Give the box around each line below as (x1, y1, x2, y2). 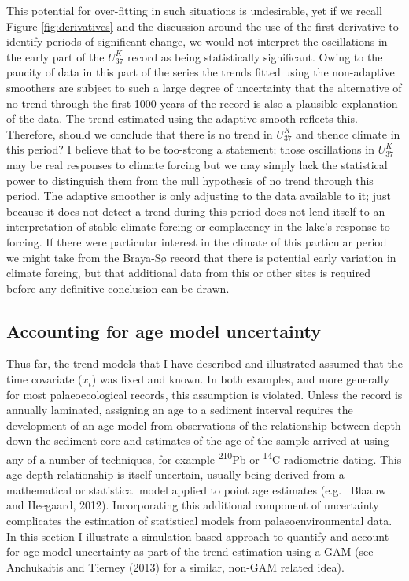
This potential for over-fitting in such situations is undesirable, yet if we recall (6, 2, 382, 18)
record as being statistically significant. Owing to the (127, 48, 383, 65)
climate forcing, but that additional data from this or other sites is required (6, 265, 370, 281)
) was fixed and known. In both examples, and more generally (91, 371, 390, 387)
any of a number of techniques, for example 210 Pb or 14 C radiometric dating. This (6, 449, 402, 467)
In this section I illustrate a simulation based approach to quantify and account (6, 527, 389, 544)
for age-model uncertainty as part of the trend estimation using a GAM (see (6, 543, 374, 560)
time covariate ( (6, 371, 83, 387)
